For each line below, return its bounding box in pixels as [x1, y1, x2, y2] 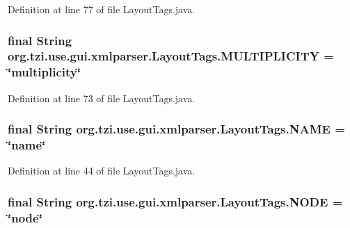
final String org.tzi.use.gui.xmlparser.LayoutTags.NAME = [8, 120, 345, 138]
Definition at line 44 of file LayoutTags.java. [8, 163, 196, 178]
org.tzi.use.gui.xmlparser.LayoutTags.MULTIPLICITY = [8, 47, 334, 65]
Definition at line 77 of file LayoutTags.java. [8, 2, 196, 16]
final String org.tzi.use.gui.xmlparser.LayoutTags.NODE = [8, 193, 343, 210]
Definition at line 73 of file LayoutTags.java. [8, 90, 196, 105]
